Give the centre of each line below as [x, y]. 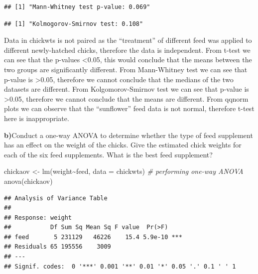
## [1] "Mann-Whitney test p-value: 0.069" [77, 7]
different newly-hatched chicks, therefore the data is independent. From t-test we [127, 50]
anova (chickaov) [28, 181]
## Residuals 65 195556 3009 [58, 247]
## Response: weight [38, 217]
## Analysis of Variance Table [56, 198]
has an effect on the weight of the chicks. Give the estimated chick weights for [123, 145]
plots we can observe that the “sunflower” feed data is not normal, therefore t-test [129, 108]
